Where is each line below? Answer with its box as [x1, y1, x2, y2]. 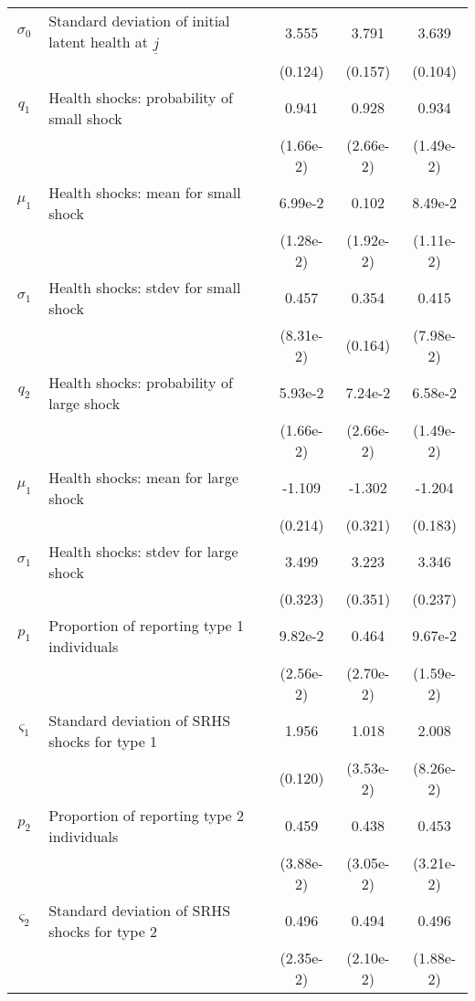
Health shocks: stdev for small [48, 276, 241, 298]
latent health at [48, 31, 149, 52]
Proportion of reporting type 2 [48, 804, 244, 826]
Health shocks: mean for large [48, 466, 238, 488]
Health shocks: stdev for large [48, 540, 238, 562]
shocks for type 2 [48, 920, 158, 942]
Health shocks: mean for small [48, 181, 241, 203]
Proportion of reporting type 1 [48, 614, 244, 636]
